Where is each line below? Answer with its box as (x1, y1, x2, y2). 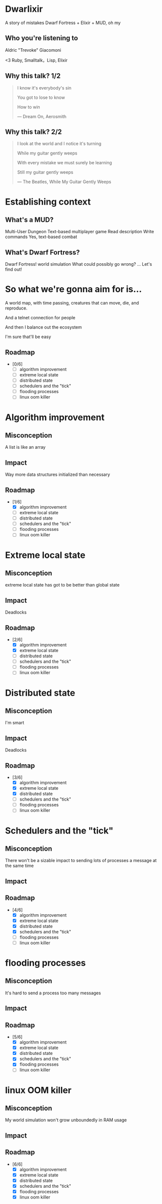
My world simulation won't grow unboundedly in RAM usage (5, 1117, 127, 1123)
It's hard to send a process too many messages (5, 990, 101, 996)
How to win (17, 104, 40, 110)
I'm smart (5, 720, 25, 726)
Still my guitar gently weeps (17, 169, 74, 175)
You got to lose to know (17, 94, 65, 100)
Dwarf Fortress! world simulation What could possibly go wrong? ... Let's (5, 261, 152, 267)
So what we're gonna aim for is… (5, 284, 142, 295)
